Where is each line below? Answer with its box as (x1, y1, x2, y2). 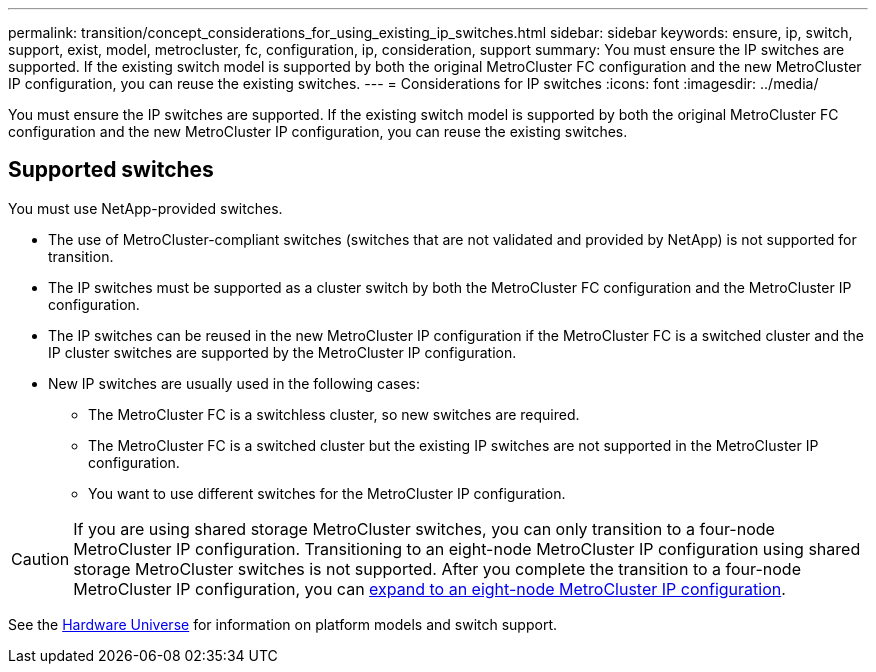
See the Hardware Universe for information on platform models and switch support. (8, 615, 558, 633)
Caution (11, 548, 70, 569)
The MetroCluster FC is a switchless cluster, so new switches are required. (88, 405, 580, 423)
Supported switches (8, 157, 214, 183)
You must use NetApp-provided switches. (8, 199, 283, 217)
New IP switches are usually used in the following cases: (48, 374, 420, 392)
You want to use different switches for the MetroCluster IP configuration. (88, 484, 566, 502)
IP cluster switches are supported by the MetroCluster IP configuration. (48, 343, 517, 361)
